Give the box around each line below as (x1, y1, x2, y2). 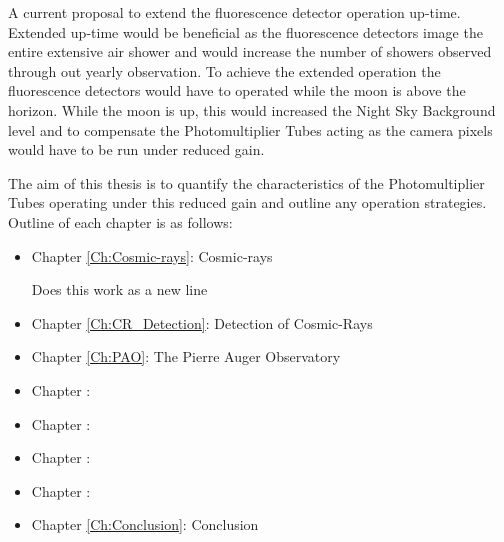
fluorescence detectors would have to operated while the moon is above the (8, 80, 466, 101)
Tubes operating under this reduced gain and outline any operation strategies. (8, 192, 487, 213)
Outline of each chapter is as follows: (8, 211, 233, 232)
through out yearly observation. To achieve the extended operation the (8, 60, 441, 81)
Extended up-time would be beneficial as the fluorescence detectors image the (8, 21, 483, 42)
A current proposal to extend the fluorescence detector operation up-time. (8, 2, 461, 22)
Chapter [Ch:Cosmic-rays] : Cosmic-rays (31, 245, 273, 266)
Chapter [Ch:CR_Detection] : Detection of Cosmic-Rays (31, 312, 373, 333)
